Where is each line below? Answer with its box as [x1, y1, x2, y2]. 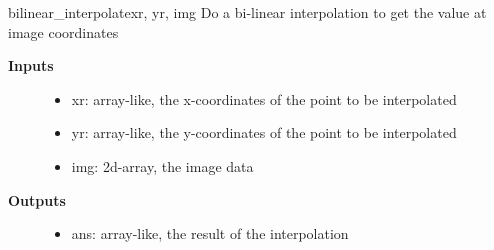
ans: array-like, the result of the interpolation [71, 223, 349, 244]
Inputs [8, 55, 54, 76]
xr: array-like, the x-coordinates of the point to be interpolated [71, 88, 457, 109]
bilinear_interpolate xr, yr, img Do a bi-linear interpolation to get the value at [8, 2, 487, 22]
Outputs [8, 189, 66, 210]
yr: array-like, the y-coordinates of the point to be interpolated [71, 122, 457, 143]
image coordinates [8, 21, 119, 42]
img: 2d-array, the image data [71, 155, 254, 176]
